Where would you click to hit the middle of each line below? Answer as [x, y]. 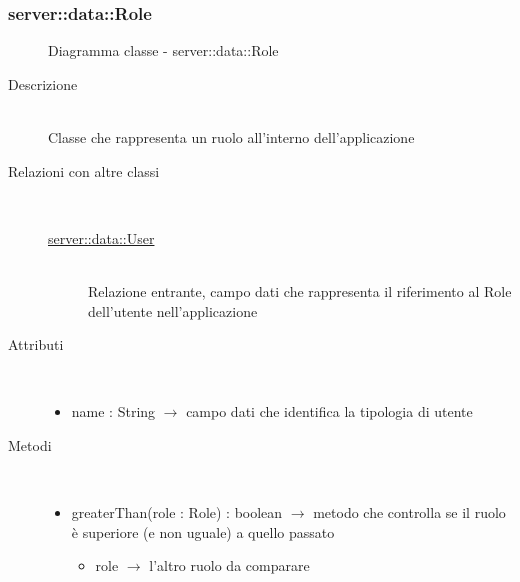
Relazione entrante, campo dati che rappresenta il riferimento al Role [300, 290]
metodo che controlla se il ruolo [409, 512]
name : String [113, 411]
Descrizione [43, 83]
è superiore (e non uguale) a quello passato [203, 531]
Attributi [36, 344]
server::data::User [101, 237]
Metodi [30, 444]
